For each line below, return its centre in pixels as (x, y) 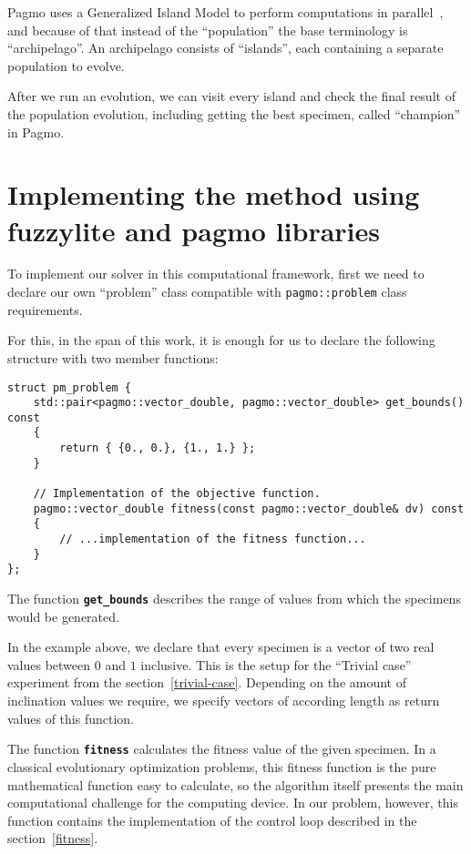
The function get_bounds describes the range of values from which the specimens (234, 599)
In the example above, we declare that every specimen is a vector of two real (221, 647)
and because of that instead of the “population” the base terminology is (208, 30)
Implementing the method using (214, 194)
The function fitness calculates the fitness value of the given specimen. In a (222, 749)
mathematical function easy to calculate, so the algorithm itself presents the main (235, 784)
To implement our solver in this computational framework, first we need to (216, 274)
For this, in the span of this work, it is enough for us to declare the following (221, 340)
